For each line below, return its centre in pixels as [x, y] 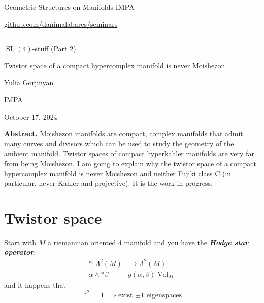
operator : [20, 252]
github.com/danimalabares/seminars [61, 24]
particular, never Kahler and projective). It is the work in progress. [108, 183]
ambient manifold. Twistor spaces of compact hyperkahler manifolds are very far [129, 153]
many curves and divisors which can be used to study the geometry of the [119, 143]
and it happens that [35, 285]
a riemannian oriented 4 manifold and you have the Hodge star [148, 242]
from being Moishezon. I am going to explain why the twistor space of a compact [130, 163]
